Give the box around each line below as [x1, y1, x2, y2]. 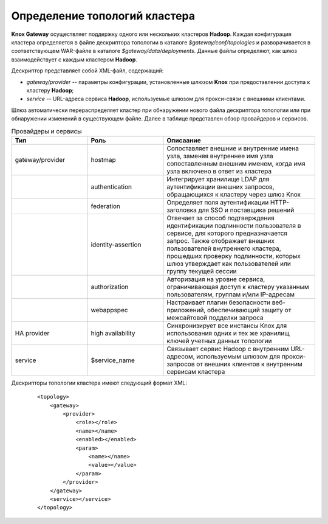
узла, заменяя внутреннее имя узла [166, 152, 273, 160]
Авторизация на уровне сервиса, [166, 274, 265, 283]
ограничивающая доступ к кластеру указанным [166, 282, 309, 291]
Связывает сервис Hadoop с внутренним [166, 344, 289, 353]
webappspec [91, 306, 128, 314]
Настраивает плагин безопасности [166, 298, 271, 307]
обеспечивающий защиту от [207, 306, 292, 314]
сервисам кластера [166, 367, 225, 376]
